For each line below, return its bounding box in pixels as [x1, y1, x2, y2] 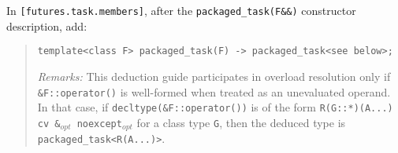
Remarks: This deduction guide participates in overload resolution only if [37, 67, 391, 84]
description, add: [6, 17, 87, 34]
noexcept [76, 118, 122, 129]
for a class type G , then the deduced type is [136, 114, 346, 130]
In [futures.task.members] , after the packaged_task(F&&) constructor [6, 2, 356, 18]
